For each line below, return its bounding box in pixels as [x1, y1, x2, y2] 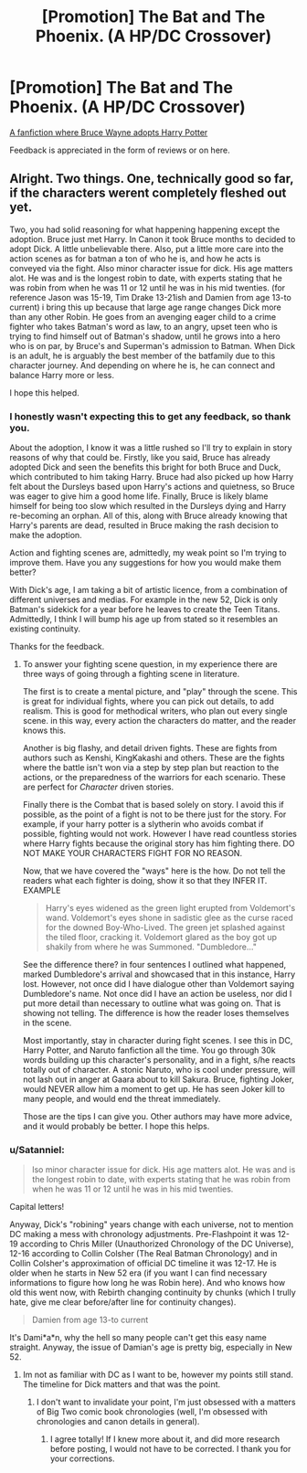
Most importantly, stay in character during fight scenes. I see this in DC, [22, 1035, 293, 1046]
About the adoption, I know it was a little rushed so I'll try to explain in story [9, 442, 292, 453]
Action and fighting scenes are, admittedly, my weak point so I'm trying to [9, 547, 287, 558]
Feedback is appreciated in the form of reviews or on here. [9, 144, 230, 155]
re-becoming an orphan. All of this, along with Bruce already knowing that [9, 510, 288, 522]
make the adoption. [9, 530, 82, 541]
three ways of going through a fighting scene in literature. [22, 669, 240, 680]
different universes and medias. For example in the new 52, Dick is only [9, 594, 279, 605]
